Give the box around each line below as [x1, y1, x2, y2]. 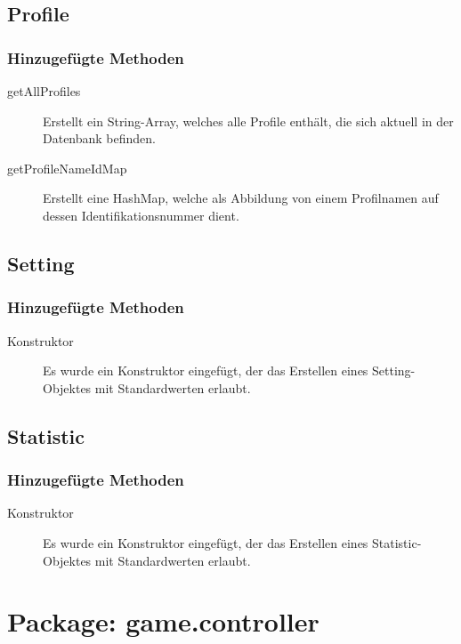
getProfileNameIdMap [7, 158, 127, 177]
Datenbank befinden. [43, 129, 157, 148]
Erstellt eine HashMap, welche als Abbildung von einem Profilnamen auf [43, 189, 439, 207]
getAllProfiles [7, 82, 81, 100]
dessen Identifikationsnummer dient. [43, 205, 239, 224]
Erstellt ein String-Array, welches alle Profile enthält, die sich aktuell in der [43, 111, 454, 130]
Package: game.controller [7, 603, 319, 640]
